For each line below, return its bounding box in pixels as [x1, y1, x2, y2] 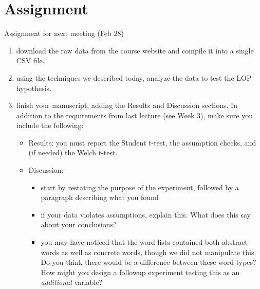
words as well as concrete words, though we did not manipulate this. [41, 246, 256, 257]
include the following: [16, 120, 84, 131]
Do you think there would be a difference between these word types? [41, 257, 256, 267]
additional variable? [41, 277, 103, 287]
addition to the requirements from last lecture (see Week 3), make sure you [16, 110, 253, 120]
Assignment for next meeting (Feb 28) [4, 28, 124, 39]
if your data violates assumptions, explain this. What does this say [41, 209, 251, 220]
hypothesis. [16, 82, 52, 93]
